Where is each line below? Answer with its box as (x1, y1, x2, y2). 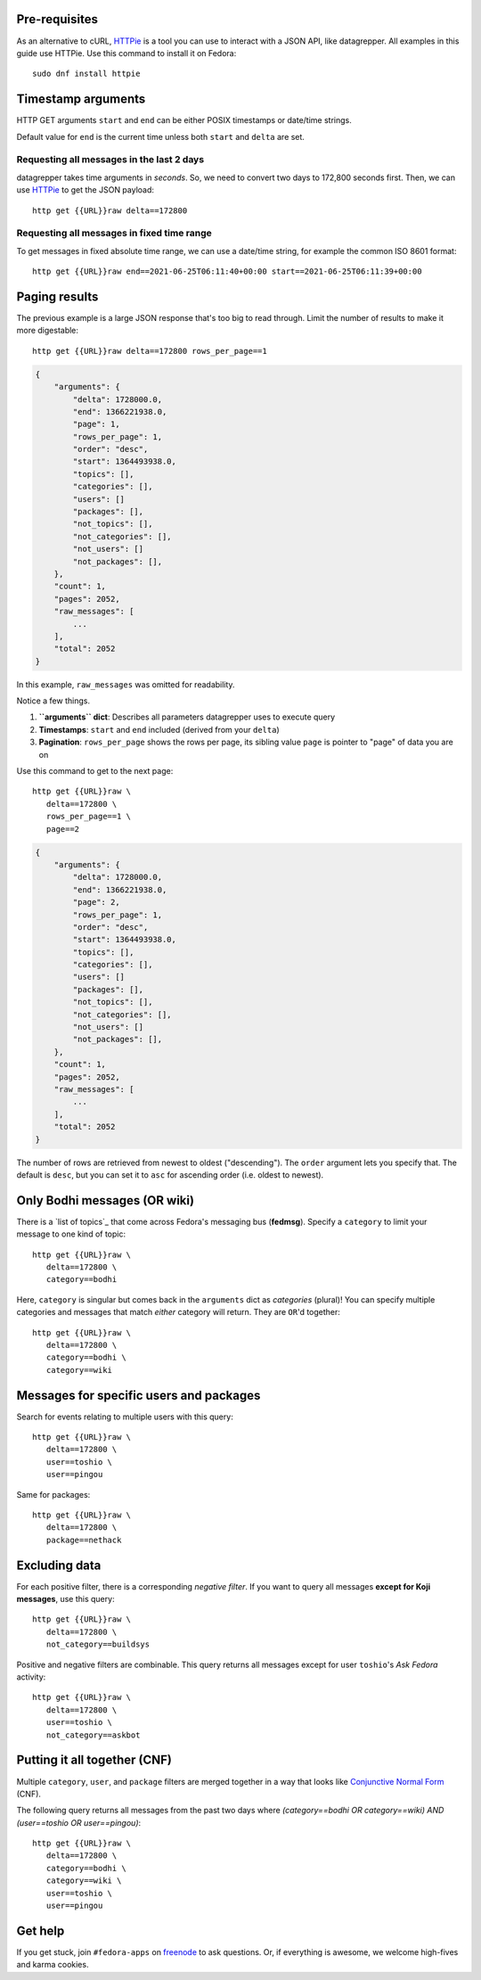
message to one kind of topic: (16, 1228, 126, 1239)
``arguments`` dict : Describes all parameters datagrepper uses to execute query (38, 711, 336, 722)
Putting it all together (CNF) (16, 1753, 173, 1768)
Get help (16, 1923, 65, 1938)
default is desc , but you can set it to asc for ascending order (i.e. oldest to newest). (16, 1169, 324, 1180)
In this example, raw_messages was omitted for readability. (16, 678, 235, 690)
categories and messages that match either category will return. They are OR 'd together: (16, 1307, 340, 1318)
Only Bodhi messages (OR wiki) (16, 1193, 195, 1208)
